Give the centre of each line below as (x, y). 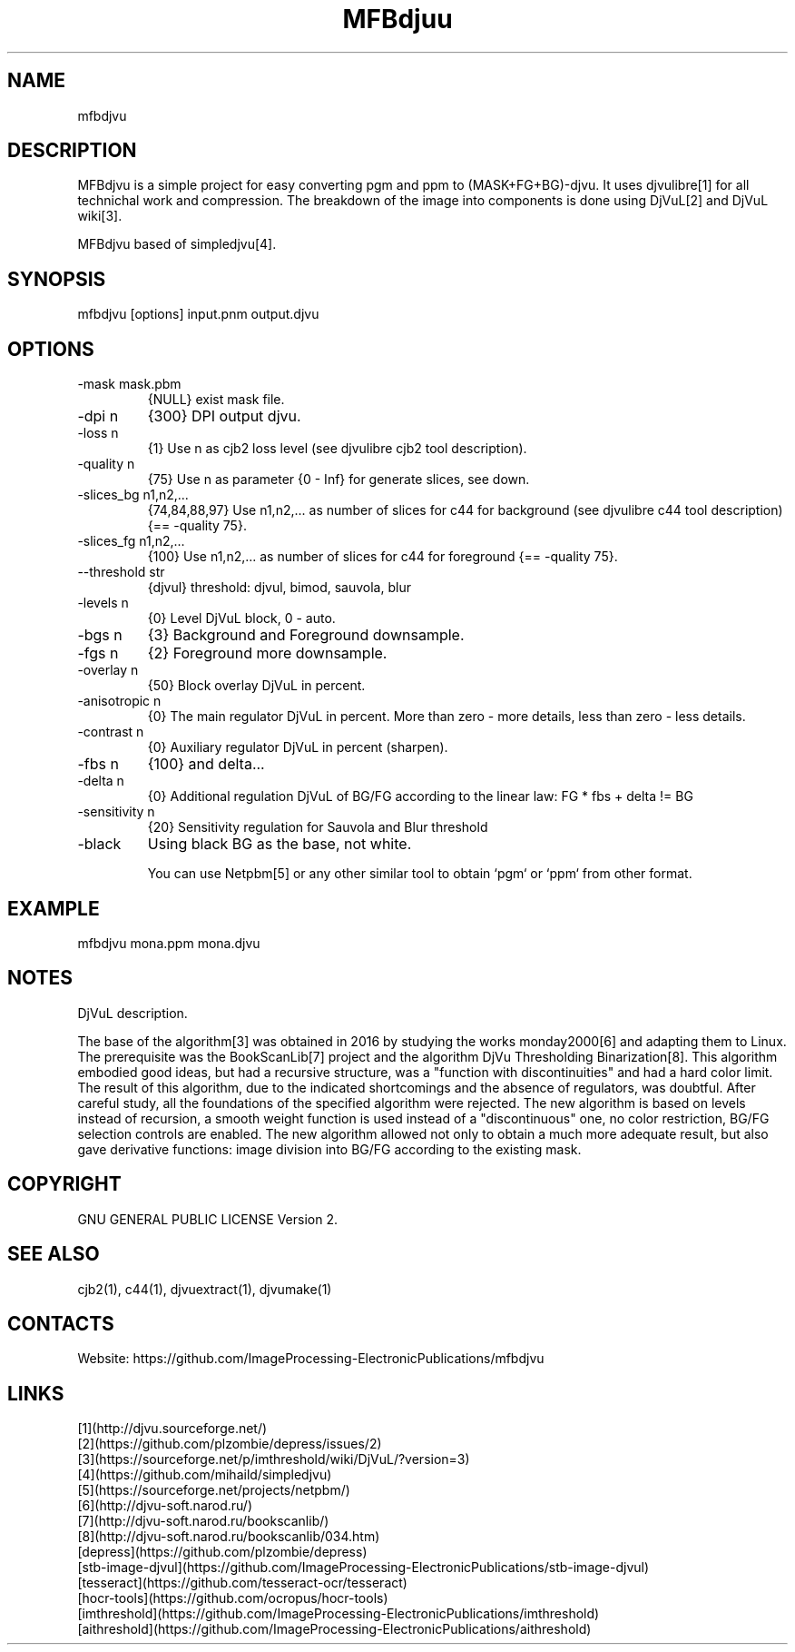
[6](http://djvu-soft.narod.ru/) (165, 1506)
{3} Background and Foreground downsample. (306, 635)
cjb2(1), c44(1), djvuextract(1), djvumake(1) (205, 1289)
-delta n (101, 781)
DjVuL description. (132, 1013)
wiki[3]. (100, 216)
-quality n (106, 464)
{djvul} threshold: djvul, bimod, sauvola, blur (279, 588)
